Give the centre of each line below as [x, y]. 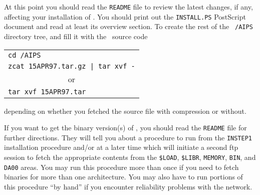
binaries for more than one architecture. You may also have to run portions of [123, 177]
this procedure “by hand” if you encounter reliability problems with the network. [128, 186]
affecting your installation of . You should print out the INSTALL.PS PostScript [125, 16]
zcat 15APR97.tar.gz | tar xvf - [72, 66]
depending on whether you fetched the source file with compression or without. [125, 111]
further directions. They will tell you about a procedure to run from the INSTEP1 [128, 137]
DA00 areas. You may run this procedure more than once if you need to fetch [121, 167]
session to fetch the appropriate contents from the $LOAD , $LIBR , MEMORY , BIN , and [130, 157]
